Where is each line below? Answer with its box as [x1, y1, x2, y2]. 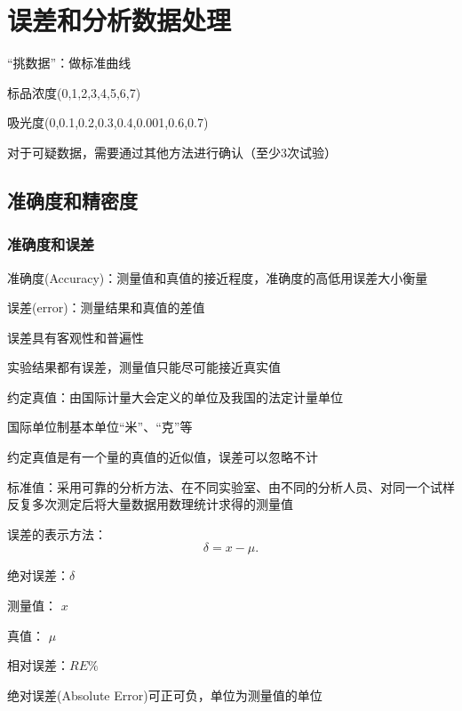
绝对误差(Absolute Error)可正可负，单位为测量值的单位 [7, 685, 323, 704]
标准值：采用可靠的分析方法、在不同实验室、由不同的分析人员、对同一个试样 [7, 477, 455, 496]
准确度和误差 [7, 233, 95, 255]
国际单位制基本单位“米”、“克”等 [7, 417, 193, 436]
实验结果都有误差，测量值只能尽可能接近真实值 [7, 358, 281, 376]
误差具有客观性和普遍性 [7, 327, 144, 346]
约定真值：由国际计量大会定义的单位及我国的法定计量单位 [7, 387, 343, 406]
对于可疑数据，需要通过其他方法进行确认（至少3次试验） [7, 142, 337, 161]
